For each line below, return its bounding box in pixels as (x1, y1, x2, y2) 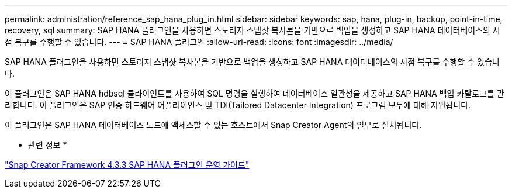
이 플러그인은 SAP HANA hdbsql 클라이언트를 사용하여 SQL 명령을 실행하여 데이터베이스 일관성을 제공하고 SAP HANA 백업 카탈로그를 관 (5, 88, 504, 98)
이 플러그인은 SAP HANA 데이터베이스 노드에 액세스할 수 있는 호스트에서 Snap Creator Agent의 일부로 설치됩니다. (5, 120, 422, 130)
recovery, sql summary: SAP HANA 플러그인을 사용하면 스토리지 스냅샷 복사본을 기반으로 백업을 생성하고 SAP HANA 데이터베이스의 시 (5, 25, 500, 35)
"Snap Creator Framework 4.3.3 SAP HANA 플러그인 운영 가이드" (5, 160, 250, 170)
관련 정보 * (28, 140, 67, 150)
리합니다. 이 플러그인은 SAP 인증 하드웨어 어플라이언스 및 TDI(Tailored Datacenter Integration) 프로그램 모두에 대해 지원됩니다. (5, 100, 471, 110)
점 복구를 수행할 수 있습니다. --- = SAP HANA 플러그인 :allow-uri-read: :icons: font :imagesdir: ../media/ (5, 37, 393, 47)
